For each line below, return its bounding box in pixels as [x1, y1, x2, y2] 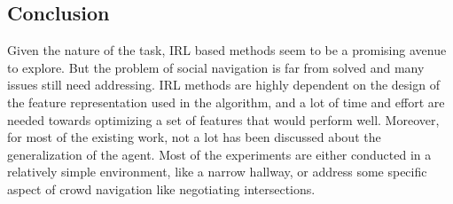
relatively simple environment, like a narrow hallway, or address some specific [7, 162, 427, 181]
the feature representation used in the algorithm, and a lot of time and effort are [7, 92, 445, 111]
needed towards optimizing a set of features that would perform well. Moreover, [7, 110, 440, 129]
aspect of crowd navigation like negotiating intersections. [7, 179, 316, 198]
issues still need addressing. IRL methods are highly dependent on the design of [7, 75, 440, 94]
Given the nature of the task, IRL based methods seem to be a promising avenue [7, 41, 447, 59]
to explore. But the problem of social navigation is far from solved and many [7, 58, 425, 76]
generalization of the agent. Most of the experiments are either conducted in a [7, 145, 432, 163]
